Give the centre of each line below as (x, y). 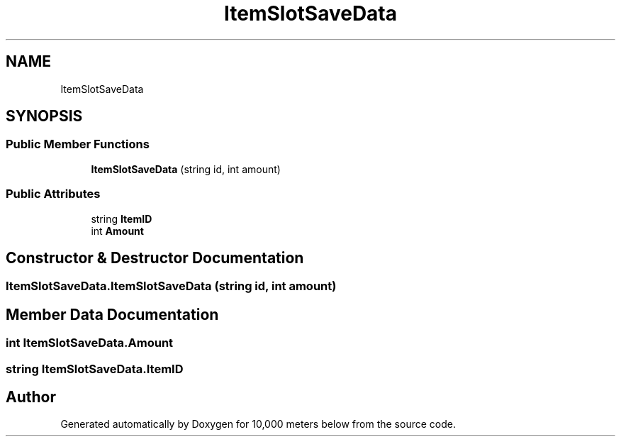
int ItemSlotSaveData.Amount (90, 343)
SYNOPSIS (44, 116)
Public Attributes (53, 194)
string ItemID (122, 219)
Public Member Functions (78, 144)
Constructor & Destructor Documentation (155, 258)
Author (31, 397)
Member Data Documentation (112, 314)
